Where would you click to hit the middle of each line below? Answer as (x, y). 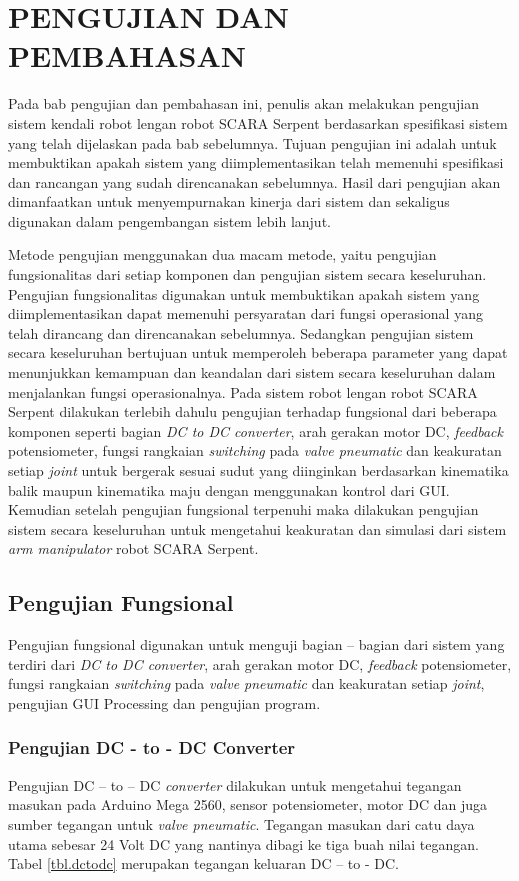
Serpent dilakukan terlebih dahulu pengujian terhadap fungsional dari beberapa (252, 411)
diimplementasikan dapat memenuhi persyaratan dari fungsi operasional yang (245, 313)
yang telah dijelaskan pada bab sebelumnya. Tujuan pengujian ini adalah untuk (252, 142)
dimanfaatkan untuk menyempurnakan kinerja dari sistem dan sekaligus (229, 201)
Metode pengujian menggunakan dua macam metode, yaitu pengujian (222, 254)
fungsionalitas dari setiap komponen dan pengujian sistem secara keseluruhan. (247, 274)
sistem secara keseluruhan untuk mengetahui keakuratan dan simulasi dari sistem (257, 528)
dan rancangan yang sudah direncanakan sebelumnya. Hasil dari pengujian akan (254, 181)
